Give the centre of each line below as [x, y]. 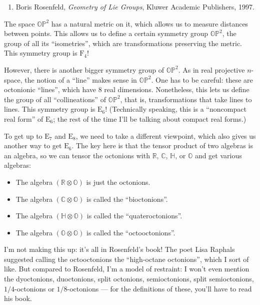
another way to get [33, 145]
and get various [218, 155]
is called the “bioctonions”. [127, 199]
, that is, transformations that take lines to [186, 99]
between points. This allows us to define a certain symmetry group [106, 33]
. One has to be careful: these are [202, 79]
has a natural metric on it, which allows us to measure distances [150, 23]
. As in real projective [211, 69]
